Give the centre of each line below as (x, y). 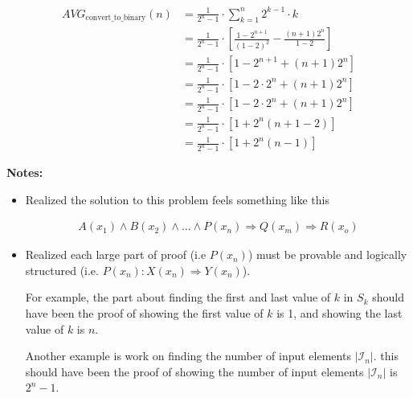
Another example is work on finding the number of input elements (188, 356)
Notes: (25, 172)
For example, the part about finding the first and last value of (178, 297)
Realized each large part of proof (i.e (116, 254)
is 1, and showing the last (339, 313)
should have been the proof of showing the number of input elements (194, 371)
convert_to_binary (116, 17)
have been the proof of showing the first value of (144, 313)
